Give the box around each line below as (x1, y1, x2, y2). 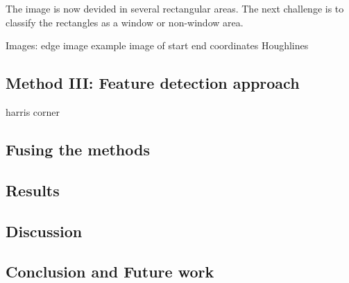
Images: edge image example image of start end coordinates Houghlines (6, 38, 309, 53)
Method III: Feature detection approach (6, 72, 300, 94)
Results (6, 179, 60, 200)
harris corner (6, 104, 60, 119)
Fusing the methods (6, 138, 150, 160)
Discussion (6, 220, 83, 241)
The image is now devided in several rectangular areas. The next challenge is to (6, 1, 344, 15)
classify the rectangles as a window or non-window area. (6, 15, 244, 29)
